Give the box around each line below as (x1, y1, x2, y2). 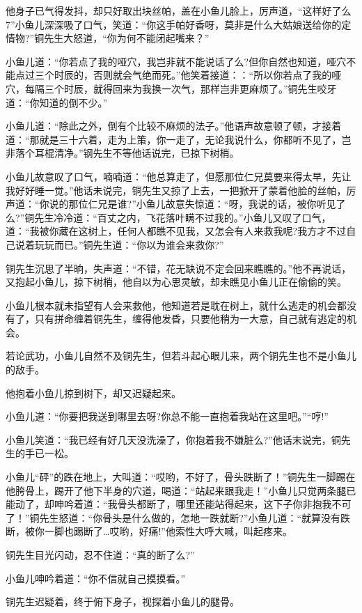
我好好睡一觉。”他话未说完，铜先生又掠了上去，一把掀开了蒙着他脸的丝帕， (6, 183, 347, 197)
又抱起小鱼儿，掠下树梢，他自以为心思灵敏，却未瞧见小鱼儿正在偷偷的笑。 (6, 274, 347, 289)
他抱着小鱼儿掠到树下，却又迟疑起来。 (6, 385, 181, 400)
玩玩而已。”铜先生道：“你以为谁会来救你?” (34, 237, 224, 251)
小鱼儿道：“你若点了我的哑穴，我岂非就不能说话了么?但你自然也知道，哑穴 (6, 54, 347, 68)
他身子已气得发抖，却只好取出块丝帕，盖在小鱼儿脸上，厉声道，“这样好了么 (6, 3, 352, 17)
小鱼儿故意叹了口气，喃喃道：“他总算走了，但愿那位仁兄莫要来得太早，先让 (6, 169, 352, 183)
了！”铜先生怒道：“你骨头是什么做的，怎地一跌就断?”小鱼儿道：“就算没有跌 (6, 510, 351, 525)
